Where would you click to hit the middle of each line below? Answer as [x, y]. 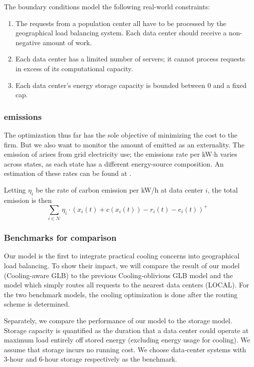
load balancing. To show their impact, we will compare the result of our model [122, 265]
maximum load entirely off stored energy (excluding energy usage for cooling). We [127, 340]
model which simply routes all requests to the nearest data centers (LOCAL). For [127, 285]
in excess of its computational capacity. [74, 68]
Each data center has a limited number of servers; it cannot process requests [130, 59]
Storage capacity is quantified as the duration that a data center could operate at [126, 330]
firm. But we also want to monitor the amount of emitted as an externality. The [124, 144]
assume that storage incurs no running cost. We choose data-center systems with [125, 349]
